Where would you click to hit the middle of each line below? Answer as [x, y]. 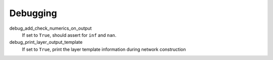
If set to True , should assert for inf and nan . [69, 35]
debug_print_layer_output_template [46, 42]
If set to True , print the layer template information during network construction [104, 49]
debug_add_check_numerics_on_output [51, 28]
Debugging [33, 13]
